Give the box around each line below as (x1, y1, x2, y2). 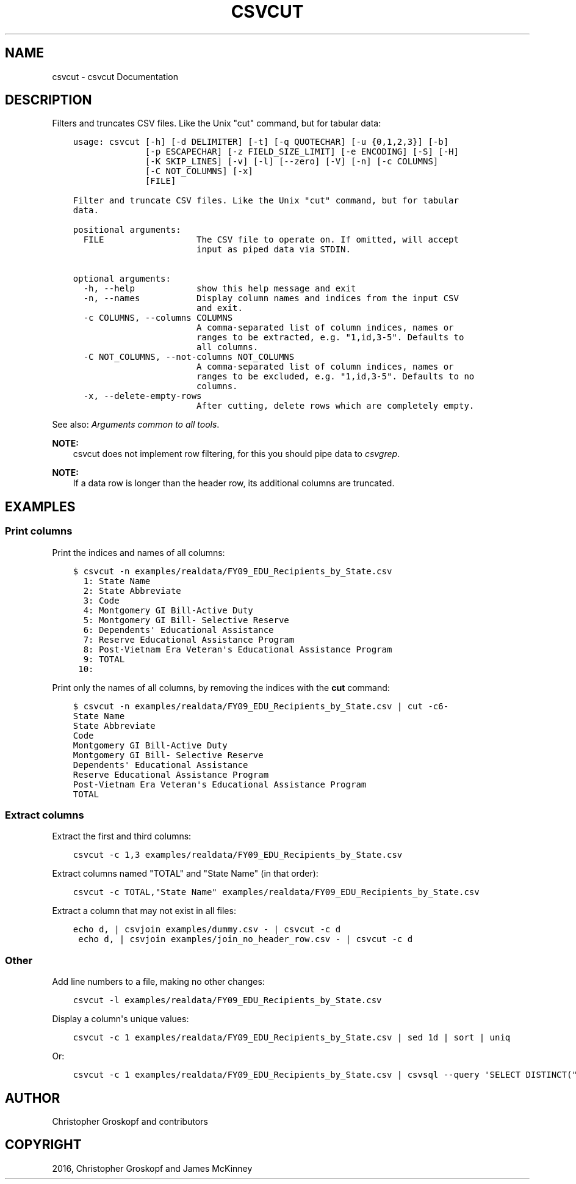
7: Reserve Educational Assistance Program (83, 634, 295, 645)
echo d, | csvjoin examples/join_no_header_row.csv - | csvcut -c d (78, 934, 413, 945)
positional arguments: (73, 225, 181, 235)
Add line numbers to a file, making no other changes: (52, 976, 265, 987)
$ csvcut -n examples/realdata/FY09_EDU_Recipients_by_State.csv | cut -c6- (73, 701, 449, 711)
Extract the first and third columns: (52, 831, 192, 842)
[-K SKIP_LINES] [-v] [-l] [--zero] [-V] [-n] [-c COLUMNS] (145, 156, 439, 167)
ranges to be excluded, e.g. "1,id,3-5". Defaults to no (196, 371, 475, 382)
